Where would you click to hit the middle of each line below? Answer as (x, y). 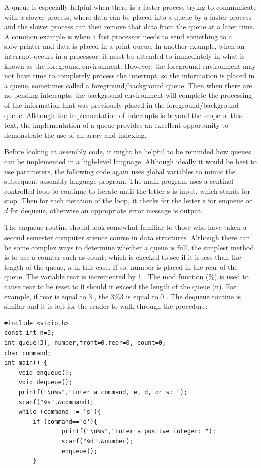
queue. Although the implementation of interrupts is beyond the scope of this (123, 115)
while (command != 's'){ (60, 412)
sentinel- (223, 181)
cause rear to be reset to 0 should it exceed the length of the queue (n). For (120, 286)
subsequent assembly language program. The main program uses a (106, 181)
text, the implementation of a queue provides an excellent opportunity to (116, 125)
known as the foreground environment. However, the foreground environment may (130, 66)
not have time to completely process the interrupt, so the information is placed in (129, 76)
